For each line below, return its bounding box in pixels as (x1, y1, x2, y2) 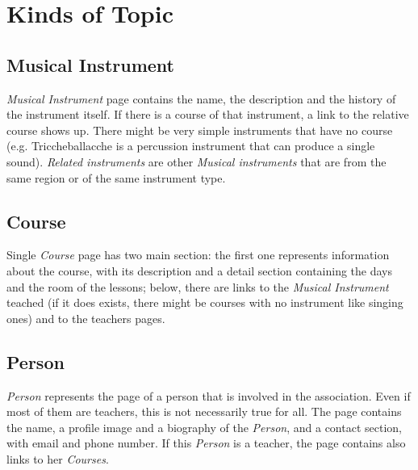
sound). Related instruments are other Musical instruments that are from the (6, 153, 387, 170)
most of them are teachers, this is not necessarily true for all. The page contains (6, 403, 402, 420)
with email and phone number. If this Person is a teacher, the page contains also (6, 434, 406, 451)
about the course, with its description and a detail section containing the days (6, 262, 393, 279)
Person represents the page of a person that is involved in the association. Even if (6, 387, 411, 404)
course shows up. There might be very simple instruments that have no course (6, 121, 393, 138)
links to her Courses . (6, 450, 109, 467)
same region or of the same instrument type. (6, 169, 226, 186)
